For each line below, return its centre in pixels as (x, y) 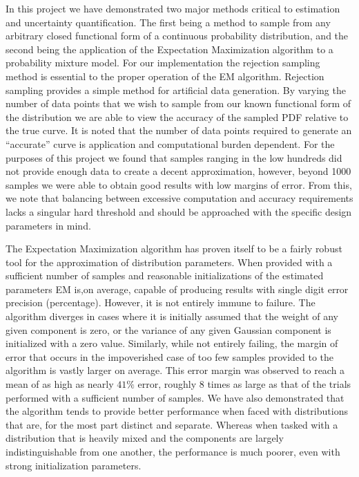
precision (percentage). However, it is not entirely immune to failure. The (161, 302)
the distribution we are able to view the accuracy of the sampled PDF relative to (177, 116)
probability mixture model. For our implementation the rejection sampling (163, 63)
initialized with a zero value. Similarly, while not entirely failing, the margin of (172, 343)
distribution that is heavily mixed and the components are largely (145, 438)
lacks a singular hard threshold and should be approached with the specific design (179, 211)
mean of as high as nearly (60, 384)
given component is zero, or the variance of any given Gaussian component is (168, 329)
